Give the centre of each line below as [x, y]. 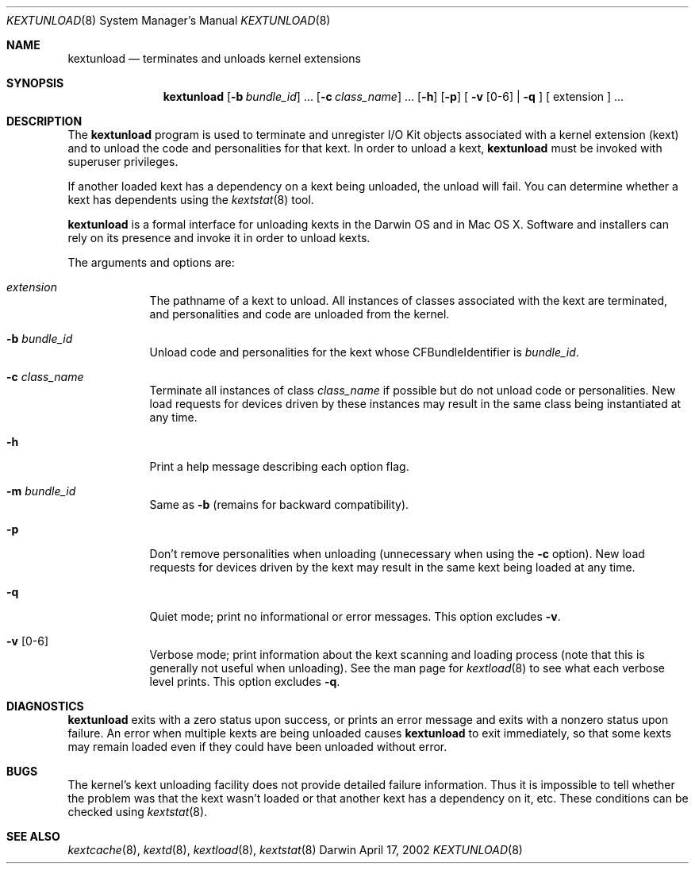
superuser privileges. [123, 162]
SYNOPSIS [35, 83]
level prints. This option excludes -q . [245, 681]
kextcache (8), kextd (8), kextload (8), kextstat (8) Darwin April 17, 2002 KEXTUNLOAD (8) [295, 850]
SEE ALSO [33, 836]
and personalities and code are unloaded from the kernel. [300, 314]
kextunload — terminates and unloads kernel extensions [214, 58]
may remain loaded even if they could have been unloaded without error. [257, 747]
